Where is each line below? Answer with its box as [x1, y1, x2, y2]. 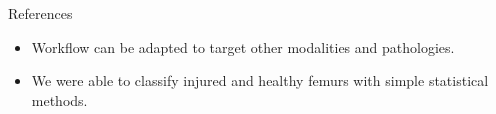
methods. [31, 89, 88, 110]
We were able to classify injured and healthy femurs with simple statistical [31, 70, 489, 91]
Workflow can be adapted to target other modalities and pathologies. [31, 36, 455, 57]
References [8, 3, 73, 23]
